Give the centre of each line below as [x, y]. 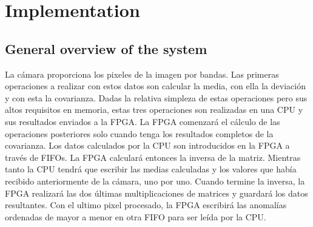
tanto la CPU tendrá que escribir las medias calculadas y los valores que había [151, 169]
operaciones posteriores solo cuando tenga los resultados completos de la [139, 133]
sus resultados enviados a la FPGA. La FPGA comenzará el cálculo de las [143, 121]
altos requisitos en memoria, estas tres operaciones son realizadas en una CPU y [154, 110]
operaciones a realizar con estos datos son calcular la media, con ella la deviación [155, 86]
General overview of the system [106, 48]
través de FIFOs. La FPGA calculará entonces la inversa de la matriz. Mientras [153, 157]
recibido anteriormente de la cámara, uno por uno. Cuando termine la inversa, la [155, 181]
